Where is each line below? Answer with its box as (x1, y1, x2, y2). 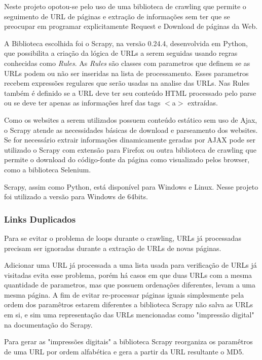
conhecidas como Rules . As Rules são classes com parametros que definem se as (4, 57, 250, 68)
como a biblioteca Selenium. (4, 164, 91, 174)
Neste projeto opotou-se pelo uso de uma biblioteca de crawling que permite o (4, 1, 246, 11)
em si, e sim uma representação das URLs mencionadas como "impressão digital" (4, 309, 254, 320)
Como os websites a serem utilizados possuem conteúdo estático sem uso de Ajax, (4, 114, 257, 125)
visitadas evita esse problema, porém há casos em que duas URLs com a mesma (4, 269, 252, 280)
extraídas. (188, 97, 218, 108)
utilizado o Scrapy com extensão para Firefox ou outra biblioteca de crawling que (4, 144, 256, 155)
